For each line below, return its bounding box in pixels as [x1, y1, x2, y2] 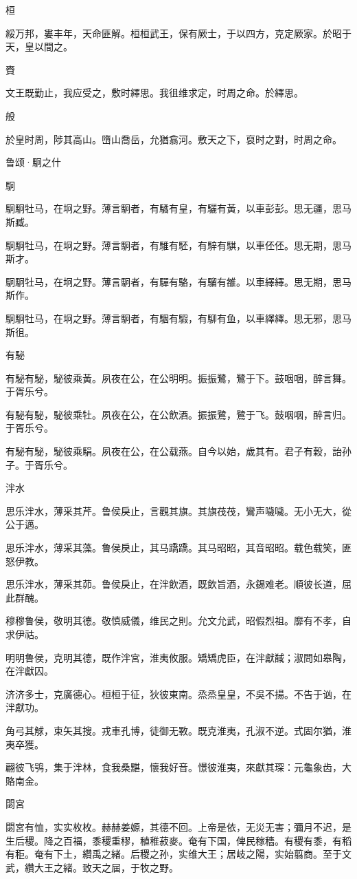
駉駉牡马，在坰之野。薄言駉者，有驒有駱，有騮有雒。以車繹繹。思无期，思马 [5, 274, 352, 288]
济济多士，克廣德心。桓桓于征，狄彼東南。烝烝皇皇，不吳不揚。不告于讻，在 [5, 686, 352, 701]
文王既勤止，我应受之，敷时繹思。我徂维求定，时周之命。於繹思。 [5, 85, 303, 100]
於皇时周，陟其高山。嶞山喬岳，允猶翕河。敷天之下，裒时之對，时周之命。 [5, 131, 342, 146]
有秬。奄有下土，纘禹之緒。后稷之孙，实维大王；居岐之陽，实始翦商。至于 [5, 847, 342, 861]
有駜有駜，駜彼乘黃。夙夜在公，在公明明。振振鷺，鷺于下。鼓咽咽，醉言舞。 [5, 370, 352, 385]
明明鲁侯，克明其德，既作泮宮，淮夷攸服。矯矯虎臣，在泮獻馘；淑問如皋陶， [5, 650, 352, 664]
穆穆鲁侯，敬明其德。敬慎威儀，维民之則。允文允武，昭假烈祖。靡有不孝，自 [5, 613, 352, 628]
